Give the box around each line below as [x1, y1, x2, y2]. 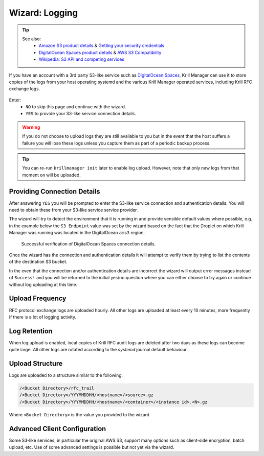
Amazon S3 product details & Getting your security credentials [39, 43, 165, 48]
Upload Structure [9, 360, 63, 368]
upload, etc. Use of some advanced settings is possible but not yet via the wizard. [9, 444, 175, 450]
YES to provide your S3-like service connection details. [25, 111, 136, 117]
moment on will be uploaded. [22, 172, 81, 178]
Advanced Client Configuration [9, 424, 106, 433]
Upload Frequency [9, 294, 66, 303]
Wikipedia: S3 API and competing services [39, 56, 125, 62]
